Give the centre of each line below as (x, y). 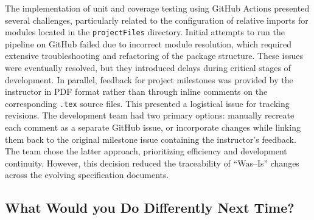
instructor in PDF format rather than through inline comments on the (136, 91)
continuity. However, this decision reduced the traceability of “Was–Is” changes (152, 163)
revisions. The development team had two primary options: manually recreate (150, 115)
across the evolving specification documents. (87, 175)
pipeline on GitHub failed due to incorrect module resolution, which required (148, 43)
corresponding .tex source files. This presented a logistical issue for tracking (147, 103)
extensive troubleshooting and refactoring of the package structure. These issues (154, 56)
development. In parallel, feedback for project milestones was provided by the (149, 79)
